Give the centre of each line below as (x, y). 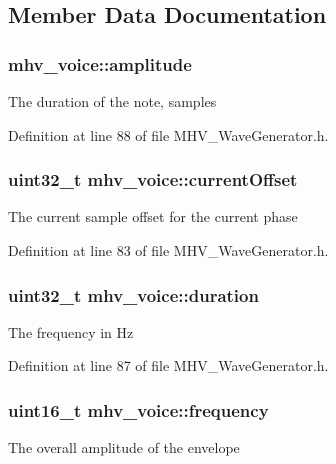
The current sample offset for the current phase (153, 216)
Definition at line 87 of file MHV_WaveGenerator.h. (168, 365)
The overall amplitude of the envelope (124, 447)
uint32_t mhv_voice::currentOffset (153, 179)
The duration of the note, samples (112, 101)
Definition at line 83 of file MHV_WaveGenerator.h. (168, 250)
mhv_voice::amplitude (100, 63)
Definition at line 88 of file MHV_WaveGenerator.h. (168, 134)
